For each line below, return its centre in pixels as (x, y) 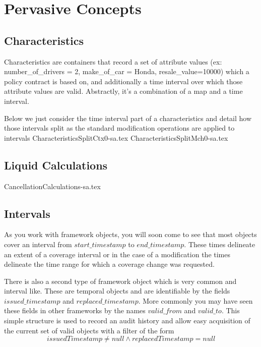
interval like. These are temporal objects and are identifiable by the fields (117, 291)
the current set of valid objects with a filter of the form (89, 330)
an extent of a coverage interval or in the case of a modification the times (117, 254)
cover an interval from (38, 244)
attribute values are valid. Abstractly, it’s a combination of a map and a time (123, 91)
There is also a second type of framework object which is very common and (120, 281)
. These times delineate (220, 244)
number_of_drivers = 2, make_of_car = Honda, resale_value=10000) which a (127, 71)
